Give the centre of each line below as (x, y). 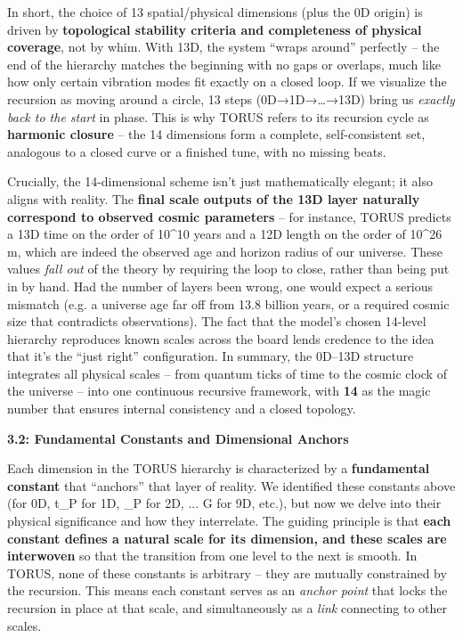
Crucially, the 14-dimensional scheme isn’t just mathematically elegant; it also (220, 181)
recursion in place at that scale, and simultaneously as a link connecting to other (227, 608)
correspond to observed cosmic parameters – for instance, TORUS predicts (229, 216)
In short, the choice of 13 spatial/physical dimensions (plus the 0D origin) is (215, 12)
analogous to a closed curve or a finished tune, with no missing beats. (197, 151)
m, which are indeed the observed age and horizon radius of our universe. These (225, 251)
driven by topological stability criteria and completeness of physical (215, 29)
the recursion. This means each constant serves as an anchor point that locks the (227, 590)
